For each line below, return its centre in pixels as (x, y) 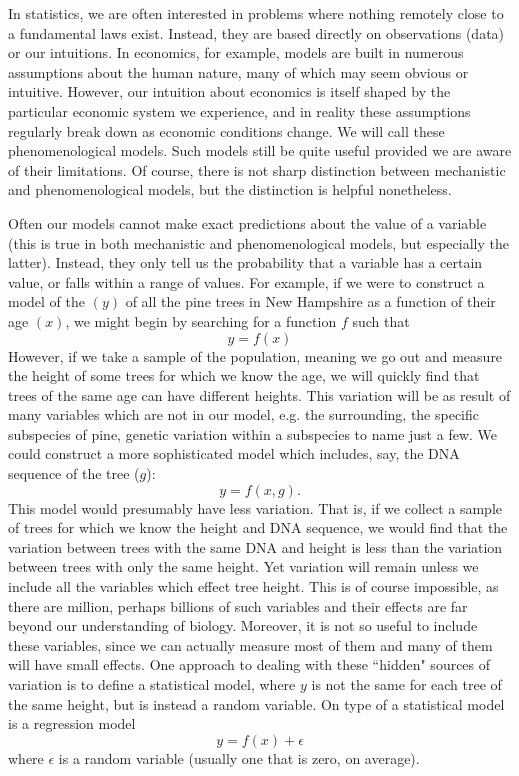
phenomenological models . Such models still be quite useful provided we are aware (260, 150)
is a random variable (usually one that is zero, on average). (239, 757)
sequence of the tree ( (74, 473)
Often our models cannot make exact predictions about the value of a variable (247, 222)
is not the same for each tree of (406, 684)
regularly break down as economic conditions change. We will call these (226, 130)
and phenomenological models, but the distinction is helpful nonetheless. (230, 189)
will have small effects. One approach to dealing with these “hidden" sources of (249, 664)
